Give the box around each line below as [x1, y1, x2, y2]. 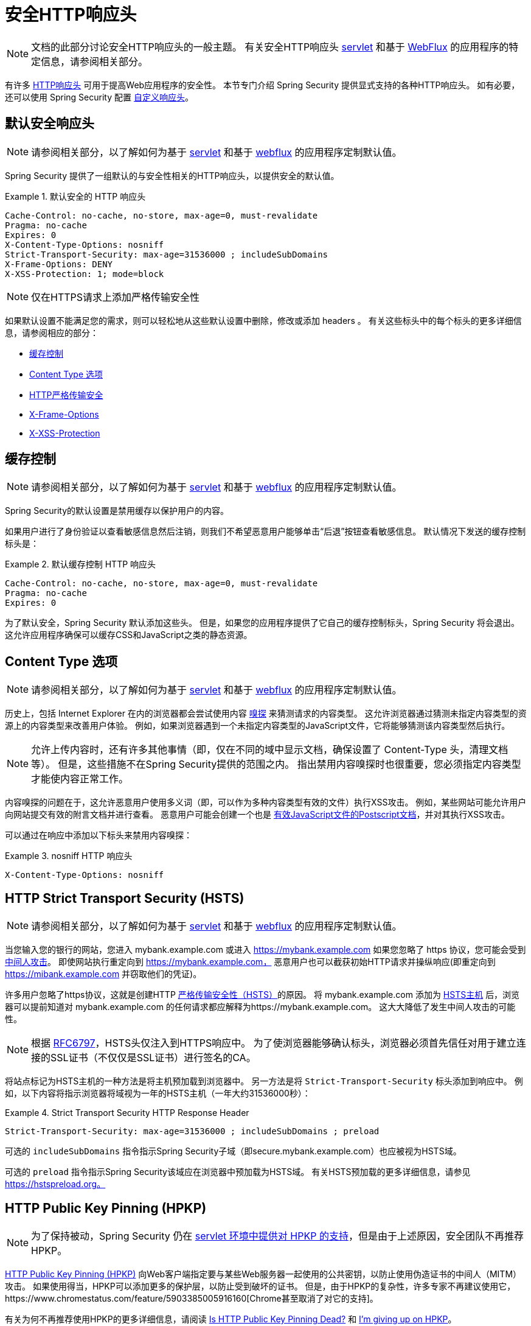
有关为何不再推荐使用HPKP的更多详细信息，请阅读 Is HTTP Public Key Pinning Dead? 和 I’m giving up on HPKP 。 [5, 1313, 457, 1324]
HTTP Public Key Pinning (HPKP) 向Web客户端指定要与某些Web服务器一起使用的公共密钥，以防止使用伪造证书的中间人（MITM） [5, 1268, 522, 1279]
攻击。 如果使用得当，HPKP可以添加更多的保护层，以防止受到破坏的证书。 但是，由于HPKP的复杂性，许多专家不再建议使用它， [5, 1280, 516, 1291]
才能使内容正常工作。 [31, 773, 129, 785]
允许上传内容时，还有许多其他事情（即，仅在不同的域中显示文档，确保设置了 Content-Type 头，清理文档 [31, 743, 508, 756]
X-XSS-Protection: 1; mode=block [5, 268, 164, 279]
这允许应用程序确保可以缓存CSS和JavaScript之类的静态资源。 [5, 630, 252, 640]
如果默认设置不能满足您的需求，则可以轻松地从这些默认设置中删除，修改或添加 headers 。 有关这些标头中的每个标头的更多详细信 [5, 315, 522, 326]
